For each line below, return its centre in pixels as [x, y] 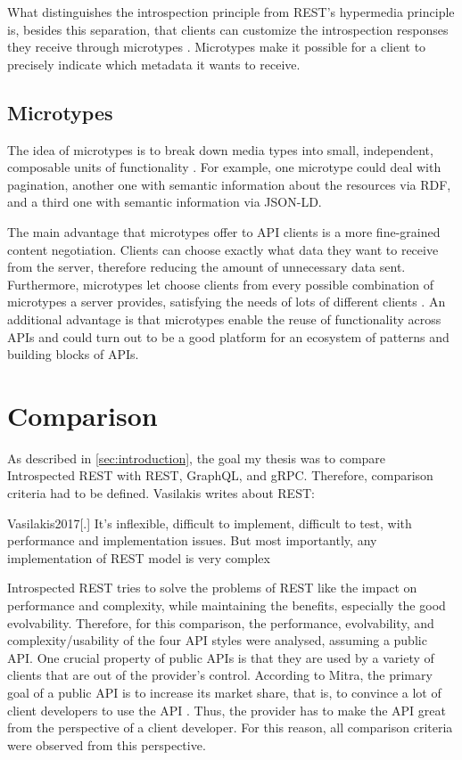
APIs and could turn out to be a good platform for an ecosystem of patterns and [228, 336]
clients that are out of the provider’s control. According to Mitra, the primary [220, 675]
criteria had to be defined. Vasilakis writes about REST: [161, 493]
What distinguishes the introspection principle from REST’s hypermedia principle [231, 12]
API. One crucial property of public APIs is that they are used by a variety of [221, 657]
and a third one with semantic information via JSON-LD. [165, 202]
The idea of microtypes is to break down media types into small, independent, [220, 149]
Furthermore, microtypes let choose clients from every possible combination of [220, 284]
